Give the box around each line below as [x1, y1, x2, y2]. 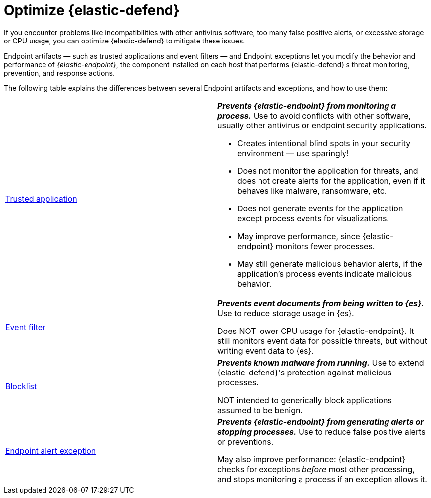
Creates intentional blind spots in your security [237, 138, 411, 148]
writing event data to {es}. [217, 345, 314, 356]
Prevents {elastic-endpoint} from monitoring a [217, 100, 396, 111]
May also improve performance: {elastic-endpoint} [217, 454, 406, 464]
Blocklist [5, 381, 37, 391]
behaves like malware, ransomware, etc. [237, 185, 387, 196]
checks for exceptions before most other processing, [217, 464, 415, 474]
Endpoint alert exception [5, 445, 96, 456]
